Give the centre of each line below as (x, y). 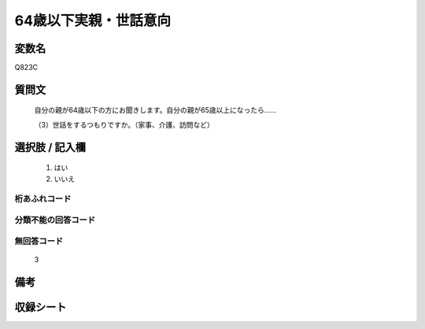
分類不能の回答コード (55, 220)
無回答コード (39, 241)
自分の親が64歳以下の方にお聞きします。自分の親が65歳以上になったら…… (155, 110)
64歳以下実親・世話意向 (93, 20)
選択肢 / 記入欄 (50, 147)
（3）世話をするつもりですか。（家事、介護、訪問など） (124, 124)
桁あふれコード (43, 199)
